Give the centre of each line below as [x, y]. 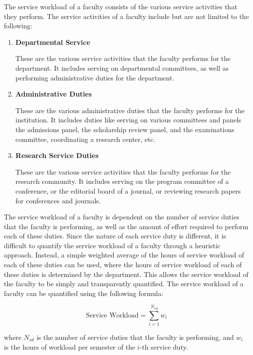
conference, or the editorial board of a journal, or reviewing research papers [128, 190]
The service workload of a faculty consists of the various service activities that [121, 6]
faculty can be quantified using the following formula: [84, 293]
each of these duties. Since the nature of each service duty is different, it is [115, 236]
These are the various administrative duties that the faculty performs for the [130, 110]
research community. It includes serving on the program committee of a [122, 181]
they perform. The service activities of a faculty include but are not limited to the [126, 16]
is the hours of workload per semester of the [70, 346]
